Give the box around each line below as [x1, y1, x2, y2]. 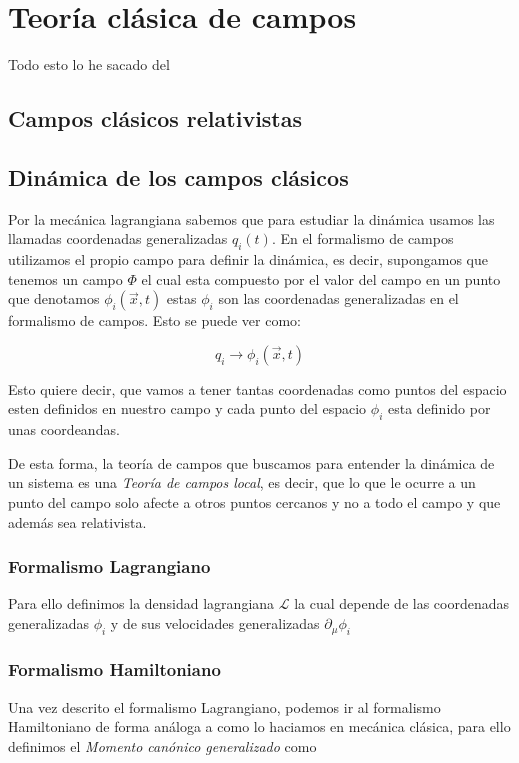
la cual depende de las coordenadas [294, 593, 510, 614]
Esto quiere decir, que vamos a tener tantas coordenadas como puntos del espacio [8, 378, 507, 399]
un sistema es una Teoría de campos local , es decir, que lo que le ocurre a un [8, 472, 476, 493]
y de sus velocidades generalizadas [110, 613, 320, 634]
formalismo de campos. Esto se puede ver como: [8, 310, 301, 331]
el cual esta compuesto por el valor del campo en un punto [141, 268, 501, 289]
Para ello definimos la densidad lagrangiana [8, 593, 275, 614]
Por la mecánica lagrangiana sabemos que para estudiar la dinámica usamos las [8, 208, 495, 229]
